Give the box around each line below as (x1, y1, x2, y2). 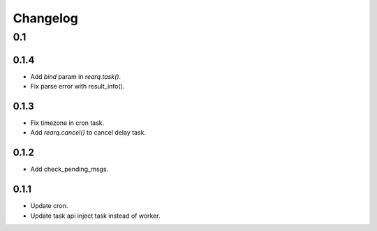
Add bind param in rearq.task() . (30, 72, 121, 80)
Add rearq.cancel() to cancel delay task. (30, 128, 147, 137)
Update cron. (30, 202, 68, 210)
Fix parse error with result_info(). (30, 82, 125, 91)
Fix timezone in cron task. (30, 119, 105, 127)
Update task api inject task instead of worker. (30, 211, 161, 220)
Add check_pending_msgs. (30, 165, 109, 174)
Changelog (13, 10, 78, 26)
